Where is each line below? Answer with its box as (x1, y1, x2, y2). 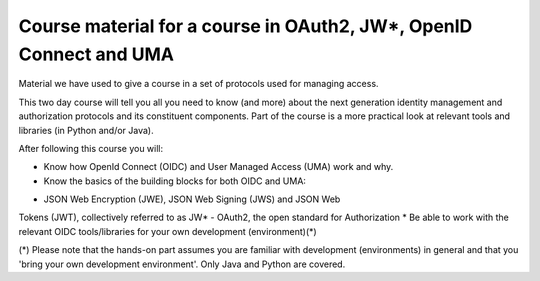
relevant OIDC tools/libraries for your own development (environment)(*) (18, 225, 317, 237)
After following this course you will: (18, 142, 164, 154)
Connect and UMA (18, 43, 175, 65)
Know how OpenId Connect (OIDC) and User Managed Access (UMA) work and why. (43, 161, 394, 173)
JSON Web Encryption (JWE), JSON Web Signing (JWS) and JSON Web (43, 193, 341, 205)
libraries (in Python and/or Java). (18, 124, 154, 136)
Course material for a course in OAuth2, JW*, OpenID (18, 15, 473, 37)
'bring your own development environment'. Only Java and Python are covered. (18, 258, 346, 270)
